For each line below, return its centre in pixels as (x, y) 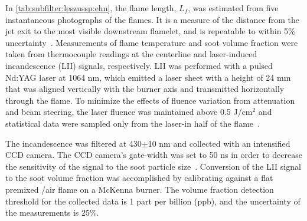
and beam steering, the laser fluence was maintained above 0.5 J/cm (129, 112)
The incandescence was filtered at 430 (74, 143)
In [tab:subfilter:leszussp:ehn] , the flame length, (91, 8)
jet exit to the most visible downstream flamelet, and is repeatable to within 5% (150, 31)
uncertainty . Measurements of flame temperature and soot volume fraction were (152, 42)
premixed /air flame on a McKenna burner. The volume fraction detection (140, 189)
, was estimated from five (233, 8)
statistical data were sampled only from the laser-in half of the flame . (133, 123)
